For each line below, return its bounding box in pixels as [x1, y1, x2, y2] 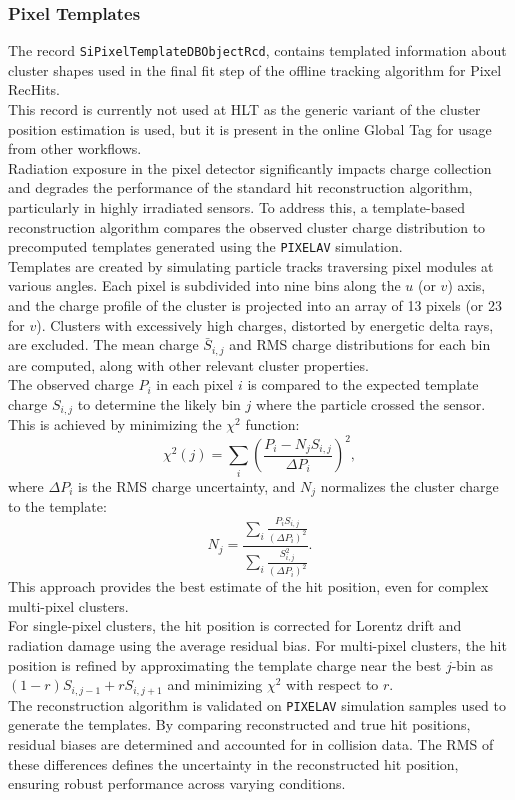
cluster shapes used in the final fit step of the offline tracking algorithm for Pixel [8, 59, 502, 80]
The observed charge [8, 374, 134, 395]
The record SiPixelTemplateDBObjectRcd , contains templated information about [8, 40, 507, 61]
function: [245, 414, 300, 435]
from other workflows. [8, 138, 142, 159]
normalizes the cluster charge [320, 475, 499, 496]
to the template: [8, 496, 107, 517]
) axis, [447, 275, 486, 296]
